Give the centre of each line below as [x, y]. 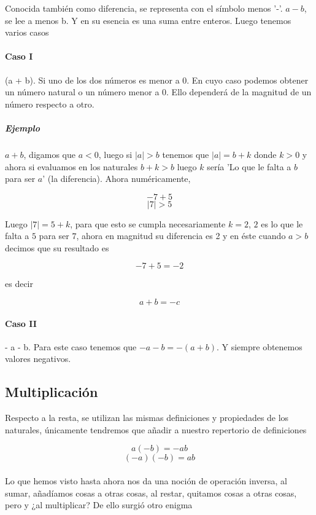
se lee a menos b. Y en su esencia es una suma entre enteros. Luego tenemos [148, 20]
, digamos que [50, 154]
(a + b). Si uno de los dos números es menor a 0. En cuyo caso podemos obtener [157, 80]
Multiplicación [52, 392]
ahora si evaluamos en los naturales [71, 166]
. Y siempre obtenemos [259, 346]
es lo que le [282, 223]
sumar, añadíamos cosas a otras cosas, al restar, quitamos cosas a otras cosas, [151, 493]
